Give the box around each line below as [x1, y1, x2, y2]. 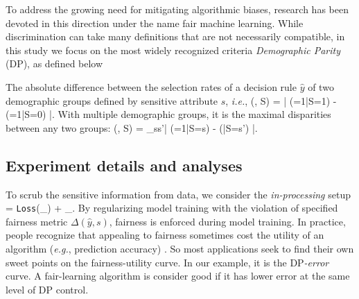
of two [308, 79, 334, 94]
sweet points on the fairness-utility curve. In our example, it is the [6, 255, 287, 269]
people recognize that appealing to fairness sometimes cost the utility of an [6, 228, 324, 242]
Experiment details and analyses [6, 154, 243, 176]
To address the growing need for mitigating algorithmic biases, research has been [6, 2, 349, 16]
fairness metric [6, 214, 68, 228]
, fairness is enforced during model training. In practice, [109, 214, 346, 228]
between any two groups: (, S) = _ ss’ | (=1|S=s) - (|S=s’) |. [6, 120, 258, 135]
